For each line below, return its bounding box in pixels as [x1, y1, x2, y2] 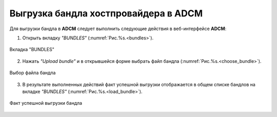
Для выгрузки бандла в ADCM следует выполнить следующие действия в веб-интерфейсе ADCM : [9, 26, 227, 32]
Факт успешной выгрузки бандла [9, 100, 82, 106]
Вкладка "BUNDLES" [9, 46, 55, 53]
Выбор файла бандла [9, 69, 56, 76]
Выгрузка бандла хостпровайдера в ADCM [9, 8, 203, 19]
